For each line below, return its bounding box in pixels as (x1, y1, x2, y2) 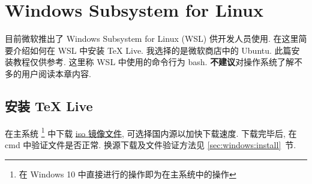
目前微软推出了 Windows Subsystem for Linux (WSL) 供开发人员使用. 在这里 (5, 32, 299, 45)
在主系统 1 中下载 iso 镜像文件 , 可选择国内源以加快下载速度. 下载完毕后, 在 (5, 125, 297, 139)
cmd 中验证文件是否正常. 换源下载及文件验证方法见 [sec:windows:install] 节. (5, 138, 296, 151)
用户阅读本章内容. (21, 67, 91, 79)
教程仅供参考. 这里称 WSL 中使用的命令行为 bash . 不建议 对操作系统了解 (13, 56, 295, 68)
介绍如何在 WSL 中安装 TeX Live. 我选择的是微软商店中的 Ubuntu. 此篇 (13, 44, 292, 56)
